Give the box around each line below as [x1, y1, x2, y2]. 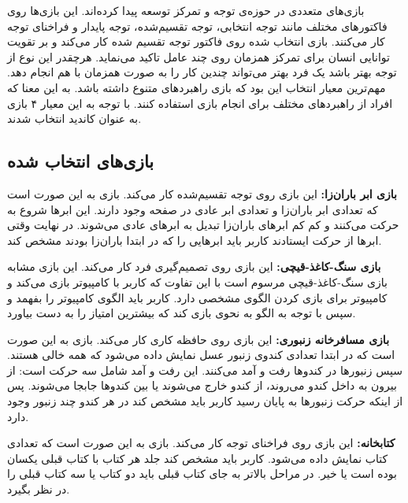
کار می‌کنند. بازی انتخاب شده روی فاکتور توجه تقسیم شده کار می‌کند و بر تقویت [7, 33, 385, 50]
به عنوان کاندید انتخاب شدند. [7, 110, 142, 127]
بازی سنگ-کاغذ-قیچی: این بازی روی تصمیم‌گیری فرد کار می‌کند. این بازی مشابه [7, 258, 381, 275]
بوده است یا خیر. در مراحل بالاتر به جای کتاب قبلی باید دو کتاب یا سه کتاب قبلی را [7, 465, 397, 482]
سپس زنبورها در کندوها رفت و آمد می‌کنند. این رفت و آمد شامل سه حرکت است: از [7, 361, 402, 378]
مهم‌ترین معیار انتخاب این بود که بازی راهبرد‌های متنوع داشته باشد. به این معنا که [7, 79, 386, 95]
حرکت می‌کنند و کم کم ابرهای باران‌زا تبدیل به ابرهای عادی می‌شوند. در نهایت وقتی [7, 216, 399, 233]
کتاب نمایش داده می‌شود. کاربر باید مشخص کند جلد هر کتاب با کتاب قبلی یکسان [7, 449, 388, 466]
